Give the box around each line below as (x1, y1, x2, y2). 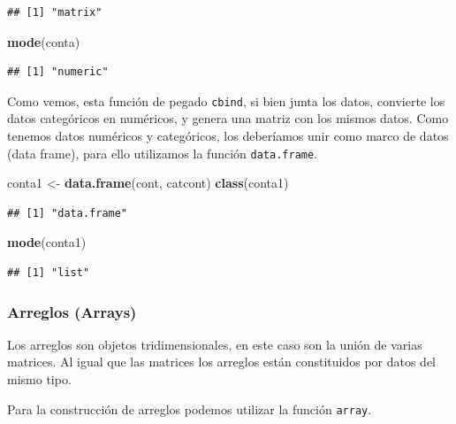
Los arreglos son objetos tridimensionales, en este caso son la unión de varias (7, 335, 422, 353)
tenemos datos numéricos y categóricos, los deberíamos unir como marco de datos (7, 127, 449, 145)
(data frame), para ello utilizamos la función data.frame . (7, 143, 318, 162)
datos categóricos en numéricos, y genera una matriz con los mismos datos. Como (7, 109, 449, 127)
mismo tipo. (7, 370, 72, 389)
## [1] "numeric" (7, 66, 109, 79)
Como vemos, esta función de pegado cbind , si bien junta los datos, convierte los (7, 91, 445, 110)
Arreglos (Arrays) (7, 300, 137, 322)
